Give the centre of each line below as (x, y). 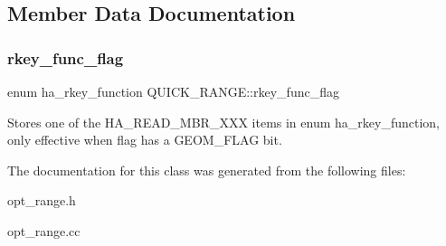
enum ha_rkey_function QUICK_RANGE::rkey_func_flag (173, 91)
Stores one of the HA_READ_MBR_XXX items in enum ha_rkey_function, (223, 122)
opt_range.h (42, 200)
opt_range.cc (44, 230)
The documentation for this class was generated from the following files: (207, 170)
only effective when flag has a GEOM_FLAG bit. (145, 140)
